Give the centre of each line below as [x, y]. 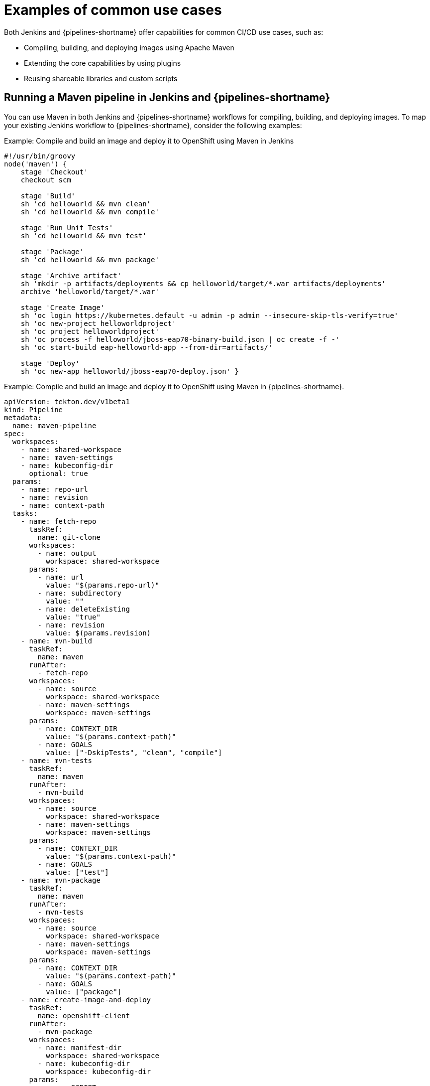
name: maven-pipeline [54, 425]
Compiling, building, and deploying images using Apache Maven [129, 47]
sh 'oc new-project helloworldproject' [98, 323]
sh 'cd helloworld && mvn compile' [90, 212]
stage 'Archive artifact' [71, 275]
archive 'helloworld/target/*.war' [90, 291]
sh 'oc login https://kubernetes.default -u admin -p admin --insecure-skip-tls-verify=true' [210, 315]
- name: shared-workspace [71, 449]
